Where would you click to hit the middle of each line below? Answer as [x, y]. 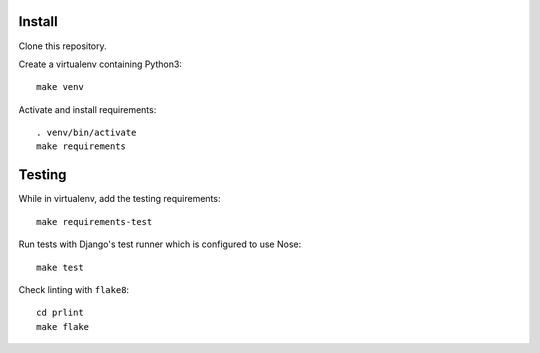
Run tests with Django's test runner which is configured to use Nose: [160, 244]
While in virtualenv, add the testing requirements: [119, 199]
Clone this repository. [62, 46]
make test [60, 267]
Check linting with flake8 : [74, 289]
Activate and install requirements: [87, 109]
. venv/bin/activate [86, 133]
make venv [60, 87]
